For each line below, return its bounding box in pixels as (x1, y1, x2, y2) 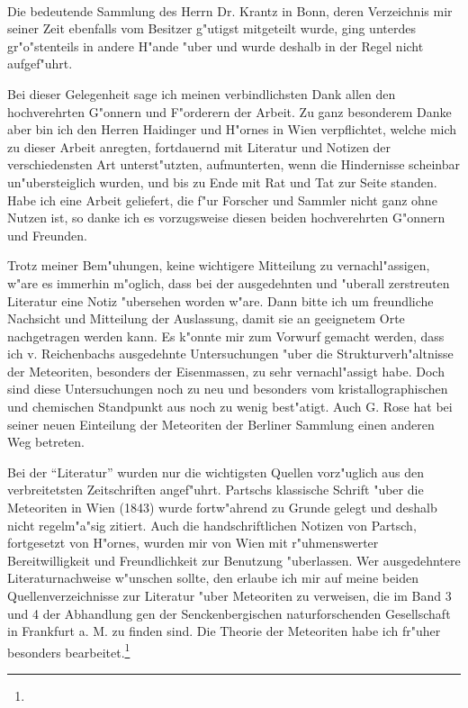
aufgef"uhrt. (7, 54, 73, 73)
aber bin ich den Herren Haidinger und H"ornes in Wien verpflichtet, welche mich (7, 120, 457, 139)
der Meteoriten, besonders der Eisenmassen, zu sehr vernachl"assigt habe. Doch (7, 361, 445, 380)
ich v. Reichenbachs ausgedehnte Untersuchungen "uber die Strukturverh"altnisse (7, 344, 454, 363)
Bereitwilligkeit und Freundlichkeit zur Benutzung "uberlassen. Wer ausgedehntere (7, 550, 461, 569)
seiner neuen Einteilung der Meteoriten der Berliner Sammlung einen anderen (7, 414, 435, 433)
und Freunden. (7, 225, 87, 244)
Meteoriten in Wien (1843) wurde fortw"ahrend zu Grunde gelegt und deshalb (7, 498, 437, 517)
